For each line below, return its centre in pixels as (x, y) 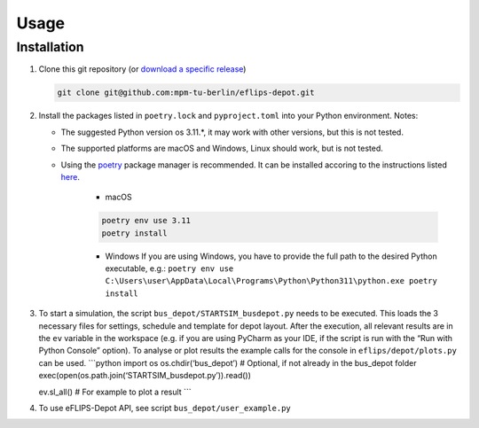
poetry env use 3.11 (146, 221)
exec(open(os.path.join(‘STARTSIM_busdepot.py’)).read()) (145, 376)
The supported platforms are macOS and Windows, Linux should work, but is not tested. (222, 148)
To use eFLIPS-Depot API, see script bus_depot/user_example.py (165, 408)
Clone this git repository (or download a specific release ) (142, 69)
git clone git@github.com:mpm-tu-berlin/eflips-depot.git (186, 93)
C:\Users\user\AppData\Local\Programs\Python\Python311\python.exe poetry (271, 281)
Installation (50, 47)
